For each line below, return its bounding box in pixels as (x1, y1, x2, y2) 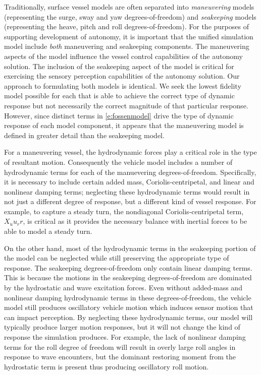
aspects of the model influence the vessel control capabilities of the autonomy (4, 50, 243, 61)
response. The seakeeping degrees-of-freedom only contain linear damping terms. (4, 262, 252, 273)
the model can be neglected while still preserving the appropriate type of (4, 253, 229, 263)
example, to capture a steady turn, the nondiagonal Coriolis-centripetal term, (4, 206, 244, 216)
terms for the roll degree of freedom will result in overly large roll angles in (4, 341, 236, 352)
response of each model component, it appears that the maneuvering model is (4, 120, 244, 131)
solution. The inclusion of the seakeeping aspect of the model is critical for (4, 60, 234, 71)
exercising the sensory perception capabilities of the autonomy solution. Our (4, 71, 240, 81)
